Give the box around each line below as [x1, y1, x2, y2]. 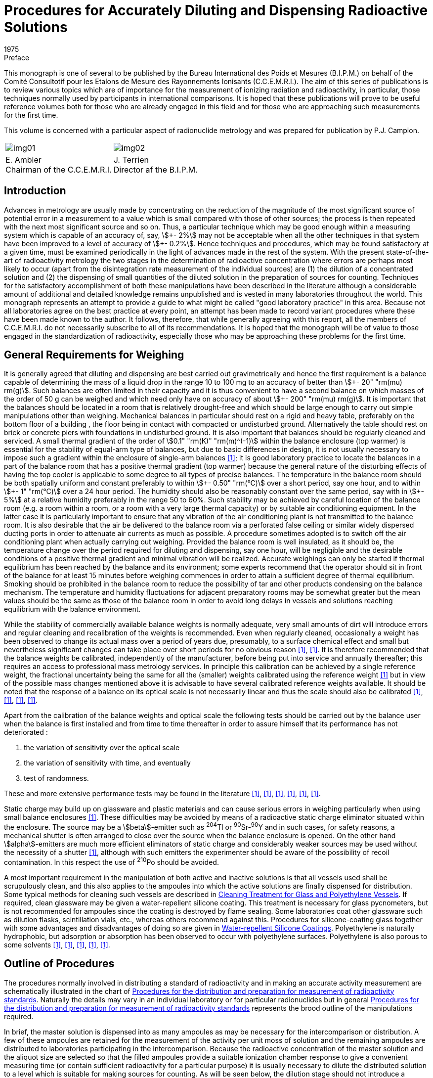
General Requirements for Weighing [4, 349, 184, 361]
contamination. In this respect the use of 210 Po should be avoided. [4, 856, 219, 866]
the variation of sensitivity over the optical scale [24, 743, 180, 752]
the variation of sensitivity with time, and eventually [24, 759, 191, 767]
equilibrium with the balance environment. [4, 605, 141, 614]
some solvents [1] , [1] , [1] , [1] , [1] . [4, 940, 110, 949]
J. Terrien [113, 154, 149, 165]
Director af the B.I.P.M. [113, 164, 198, 175]
